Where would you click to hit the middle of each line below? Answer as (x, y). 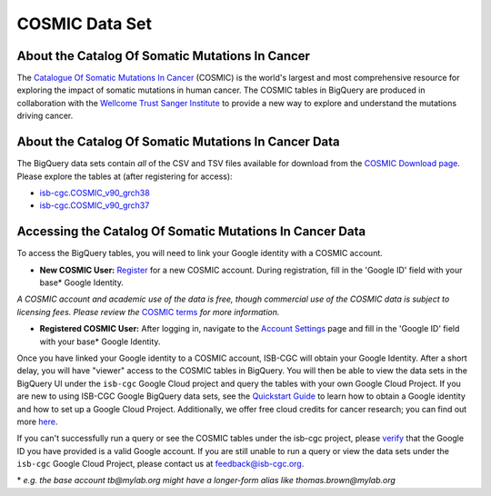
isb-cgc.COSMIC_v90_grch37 (95, 205)
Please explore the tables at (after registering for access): (125, 176)
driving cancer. (45, 116)
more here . (37, 422)
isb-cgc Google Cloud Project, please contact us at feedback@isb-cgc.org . (160, 464)
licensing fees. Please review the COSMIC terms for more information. (148, 312)
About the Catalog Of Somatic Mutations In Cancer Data (178, 142)
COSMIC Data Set (84, 24)
